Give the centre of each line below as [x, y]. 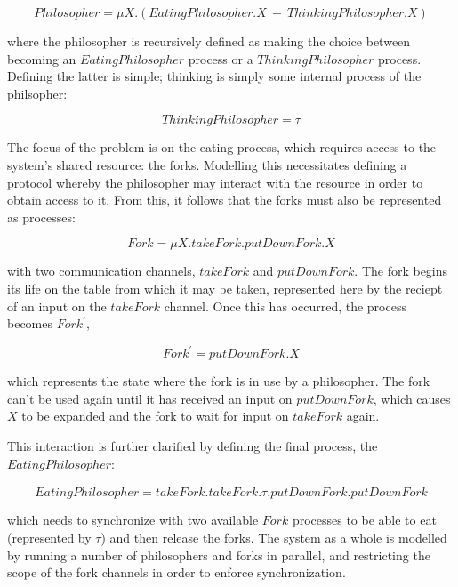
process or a [221, 58]
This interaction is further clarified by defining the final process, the [193, 446]
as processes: [41, 217]
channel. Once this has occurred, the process [285, 306]
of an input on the [57, 306]
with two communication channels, [101, 271]
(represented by [49, 537]
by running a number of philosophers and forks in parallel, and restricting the [219, 555]
